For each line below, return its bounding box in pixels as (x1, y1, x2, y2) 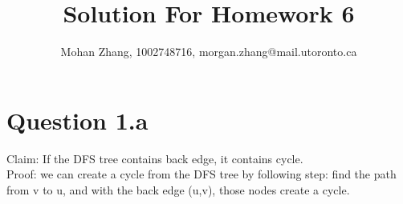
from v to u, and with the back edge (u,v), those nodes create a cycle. (6, 181, 350, 198)
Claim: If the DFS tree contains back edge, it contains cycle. (6, 150, 303, 166)
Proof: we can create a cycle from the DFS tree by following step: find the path (6, 166, 397, 182)
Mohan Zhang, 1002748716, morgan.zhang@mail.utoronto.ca (60, 43, 357, 60)
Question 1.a (6, 103, 149, 136)
